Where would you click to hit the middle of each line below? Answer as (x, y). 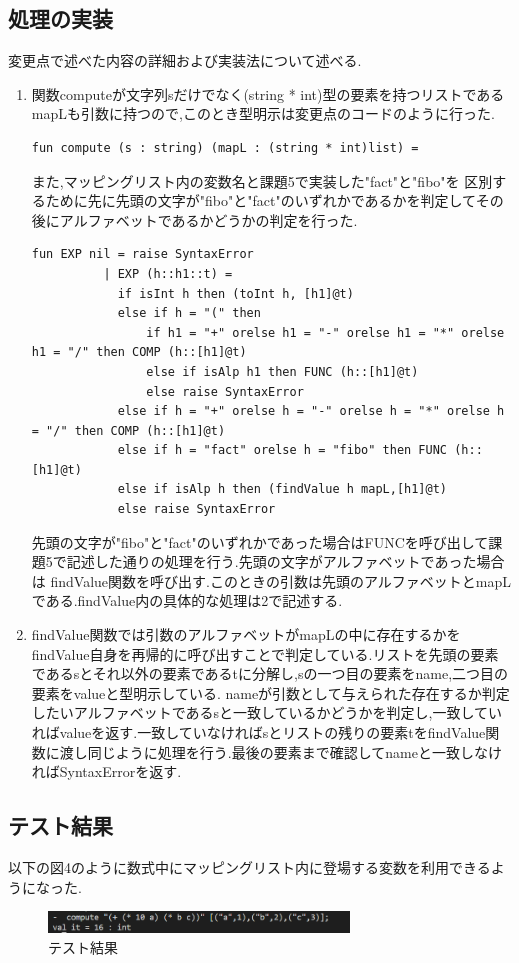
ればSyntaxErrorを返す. (106, 771)
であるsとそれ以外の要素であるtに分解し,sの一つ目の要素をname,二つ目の (270, 673)
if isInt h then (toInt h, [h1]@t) (235, 293)
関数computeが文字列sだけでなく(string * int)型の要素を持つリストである (268, 93)
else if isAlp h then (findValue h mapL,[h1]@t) (282, 489)
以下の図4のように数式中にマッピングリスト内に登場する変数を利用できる (249, 867)
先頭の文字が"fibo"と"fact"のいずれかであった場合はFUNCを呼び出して (260, 541)
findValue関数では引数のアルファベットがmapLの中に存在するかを (246, 634)
